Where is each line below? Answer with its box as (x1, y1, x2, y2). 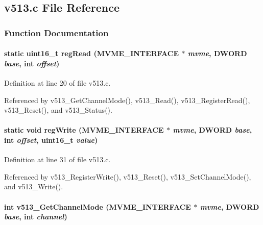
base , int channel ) (4, 211, 67, 222)
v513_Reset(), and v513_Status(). (4, 105, 112, 115)
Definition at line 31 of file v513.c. (4, 154, 111, 165)
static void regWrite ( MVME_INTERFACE (4, 124, 164, 135)
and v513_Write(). (4, 181, 63, 192)
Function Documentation (4, 26, 109, 39)
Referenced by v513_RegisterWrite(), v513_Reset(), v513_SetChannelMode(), (4, 171, 251, 182)
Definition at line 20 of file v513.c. (4, 78, 111, 88)
